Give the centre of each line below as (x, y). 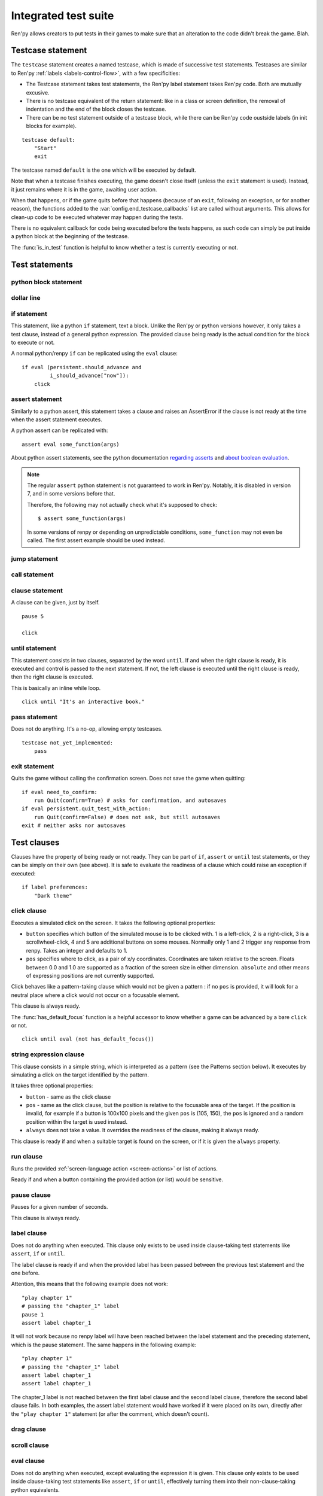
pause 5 (33, 616)
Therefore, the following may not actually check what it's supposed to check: (122, 504)
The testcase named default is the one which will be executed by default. (104, 170)
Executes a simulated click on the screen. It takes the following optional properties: (113, 923)
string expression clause (48, 1054)
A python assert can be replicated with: (60, 430)
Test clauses (35, 842)
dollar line (26, 298)
